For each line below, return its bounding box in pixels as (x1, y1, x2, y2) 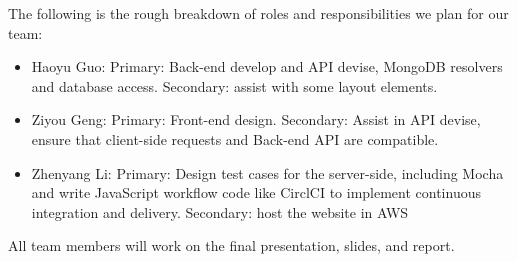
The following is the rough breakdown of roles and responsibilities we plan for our (8, 3, 509, 23)
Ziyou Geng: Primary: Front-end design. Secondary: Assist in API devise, (31, 109, 481, 130)
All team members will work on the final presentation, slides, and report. (8, 235, 455, 256)
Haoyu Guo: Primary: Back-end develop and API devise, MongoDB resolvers (31, 56, 503, 77)
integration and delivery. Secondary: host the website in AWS (31, 201, 409, 222)
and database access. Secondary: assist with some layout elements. (31, 75, 438, 96)
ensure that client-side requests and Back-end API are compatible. (31, 128, 439, 149)
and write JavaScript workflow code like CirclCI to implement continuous (31, 182, 481, 203)
